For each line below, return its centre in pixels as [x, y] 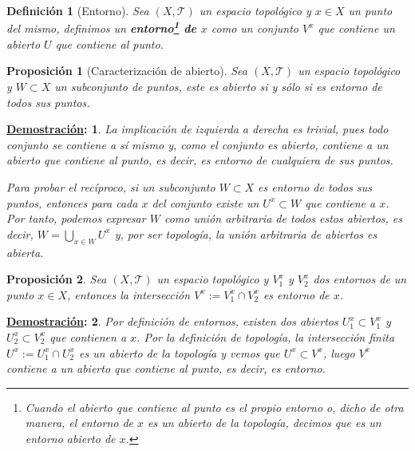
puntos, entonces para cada [72, 202]
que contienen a [88, 336]
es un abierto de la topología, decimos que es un [265, 423]
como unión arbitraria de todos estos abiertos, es [283, 218]
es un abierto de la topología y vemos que [179, 352]
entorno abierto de [70, 438]
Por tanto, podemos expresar [76, 218]
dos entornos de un [360, 279]
